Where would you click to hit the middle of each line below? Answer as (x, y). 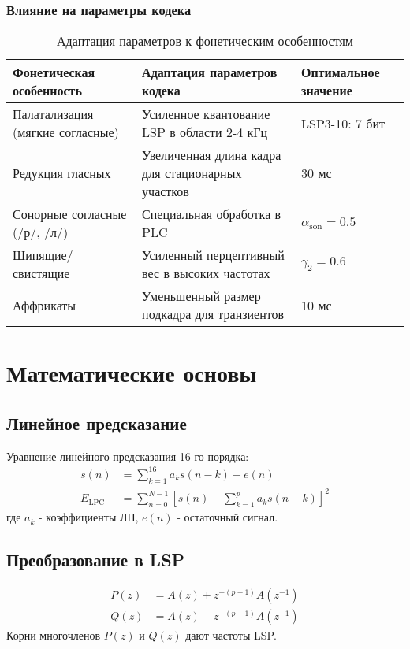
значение (327, 91)
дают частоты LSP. (231, 635)
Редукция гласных (62, 173)
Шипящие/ (43, 255)
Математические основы (132, 373)
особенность (47, 91)
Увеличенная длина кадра (212, 155)
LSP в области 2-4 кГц (205, 132)
